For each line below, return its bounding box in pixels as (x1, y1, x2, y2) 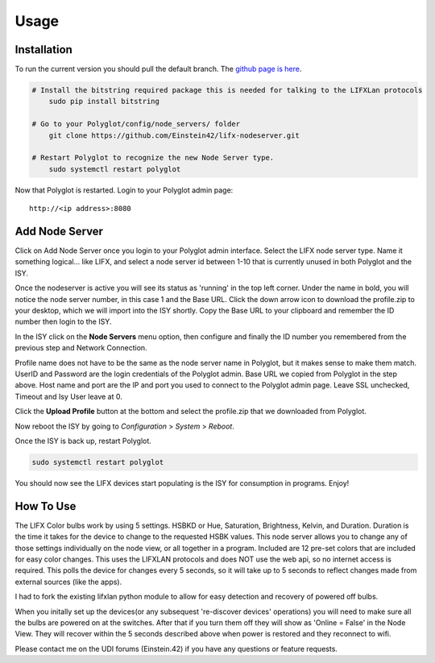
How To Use (14, 499, 77, 513)
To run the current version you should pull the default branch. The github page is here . (14, 64, 302, 74)
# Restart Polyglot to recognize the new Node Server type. (31, 153, 275, 163)
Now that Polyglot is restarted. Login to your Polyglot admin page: (14, 185, 234, 195)
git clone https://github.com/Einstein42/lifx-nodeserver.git (48, 131, 300, 140)
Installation (14, 43, 72, 56)
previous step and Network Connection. (14, 343, 148, 353)
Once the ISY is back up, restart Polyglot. (14, 436, 152, 445)
